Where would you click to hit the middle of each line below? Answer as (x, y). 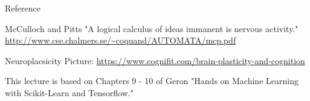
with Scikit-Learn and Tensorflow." (69, 92)
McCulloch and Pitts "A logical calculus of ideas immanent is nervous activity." (152, 28)
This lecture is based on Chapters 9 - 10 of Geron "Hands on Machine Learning (152, 81)
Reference (23, 8)
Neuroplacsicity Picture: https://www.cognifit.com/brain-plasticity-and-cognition (155, 60)
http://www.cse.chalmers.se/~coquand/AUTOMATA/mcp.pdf (121, 40)
